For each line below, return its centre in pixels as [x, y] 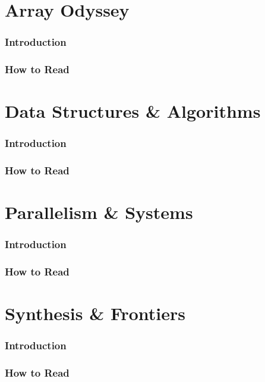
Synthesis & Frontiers [95, 313]
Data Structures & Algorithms [133, 111]
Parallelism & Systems [99, 212]
